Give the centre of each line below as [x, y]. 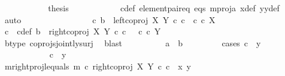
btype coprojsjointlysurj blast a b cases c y [133, 42]
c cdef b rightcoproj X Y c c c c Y [83, 31]
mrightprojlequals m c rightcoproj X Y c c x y [98, 66]
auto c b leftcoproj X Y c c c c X [110, 19]
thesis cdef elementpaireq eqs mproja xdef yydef [164, 8]
